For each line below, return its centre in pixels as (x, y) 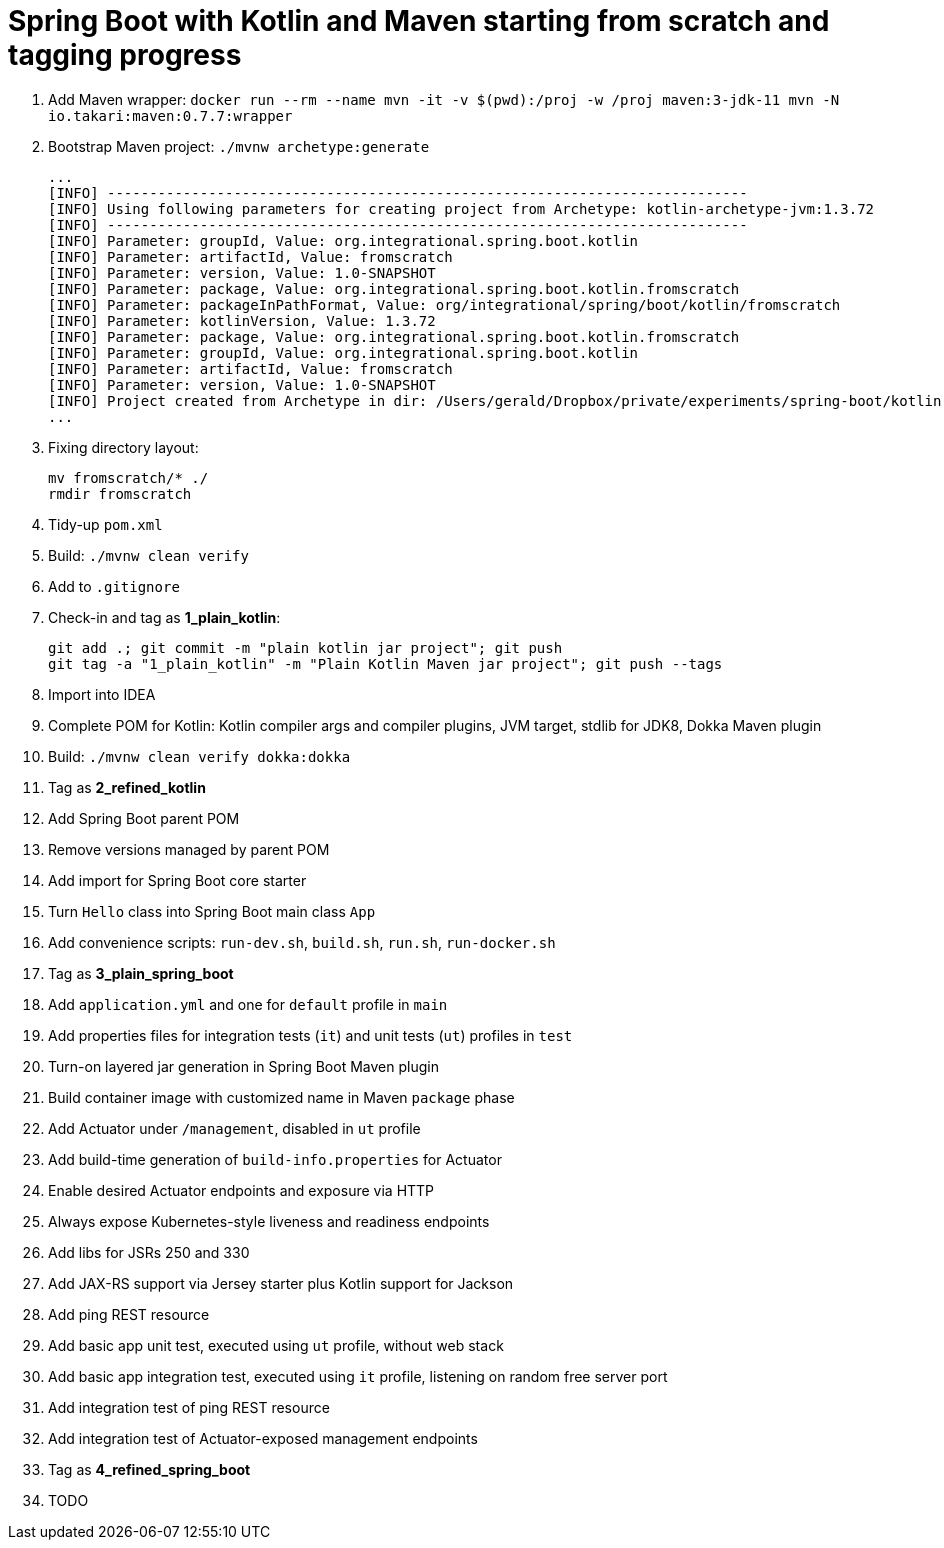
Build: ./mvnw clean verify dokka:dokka (199, 756)
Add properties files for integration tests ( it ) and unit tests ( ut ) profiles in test (310, 1035)
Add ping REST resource (129, 1314)
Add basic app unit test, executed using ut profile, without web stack (276, 1345)
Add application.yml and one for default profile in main (248, 1004)
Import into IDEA (102, 694)
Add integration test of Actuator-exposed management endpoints (263, 1438)
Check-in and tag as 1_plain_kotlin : (164, 617)
